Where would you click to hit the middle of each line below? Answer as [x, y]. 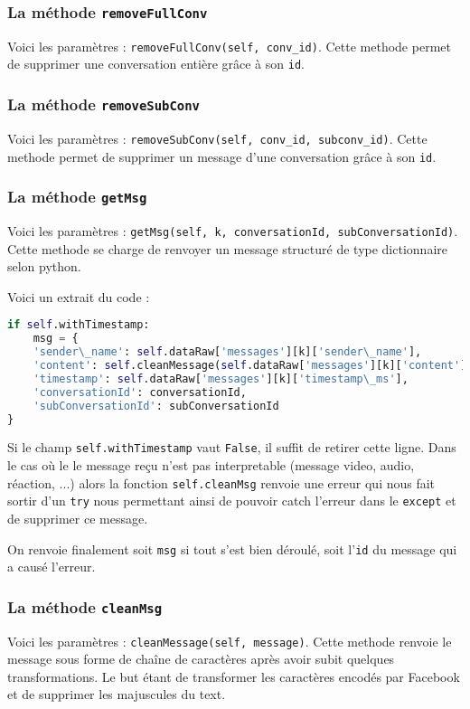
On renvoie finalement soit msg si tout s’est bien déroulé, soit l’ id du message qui [232, 548]
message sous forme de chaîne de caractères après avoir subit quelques [201, 659]
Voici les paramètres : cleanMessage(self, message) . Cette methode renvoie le [230, 641]
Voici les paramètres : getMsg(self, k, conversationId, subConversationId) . [233, 230]
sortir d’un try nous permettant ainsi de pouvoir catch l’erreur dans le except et [232, 501]
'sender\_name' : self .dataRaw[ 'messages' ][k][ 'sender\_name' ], [227, 352]
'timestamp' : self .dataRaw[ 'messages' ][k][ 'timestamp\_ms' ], [221, 378]
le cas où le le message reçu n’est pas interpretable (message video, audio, [211, 465]
